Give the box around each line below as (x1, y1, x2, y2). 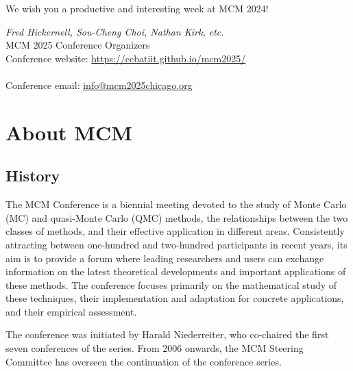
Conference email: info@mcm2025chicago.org (5, 77, 193, 92)
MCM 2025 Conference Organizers (5, 38, 150, 52)
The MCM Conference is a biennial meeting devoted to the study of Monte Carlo (5, 197, 347, 212)
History (5, 165, 60, 186)
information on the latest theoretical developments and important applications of (5, 264, 346, 279)
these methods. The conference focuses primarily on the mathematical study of (5, 277, 337, 292)
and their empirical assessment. (5, 304, 137, 318)
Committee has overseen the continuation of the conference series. (5, 354, 282, 368)
